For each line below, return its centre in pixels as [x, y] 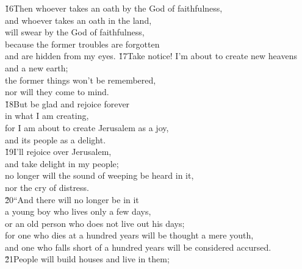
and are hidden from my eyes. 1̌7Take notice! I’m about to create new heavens [151, 56]
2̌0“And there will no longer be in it [72, 199]
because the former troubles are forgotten [82, 44]
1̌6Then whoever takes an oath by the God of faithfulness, [114, 8]
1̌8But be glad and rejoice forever [67, 103]
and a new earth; [37, 67]
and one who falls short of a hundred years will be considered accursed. [138, 247]
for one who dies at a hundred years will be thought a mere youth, [129, 235]
